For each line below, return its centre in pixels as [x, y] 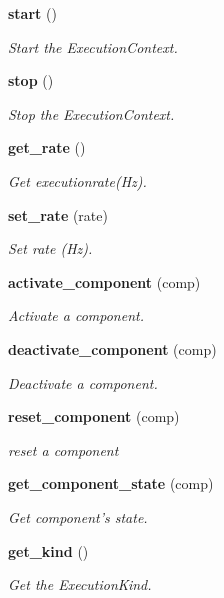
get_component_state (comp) [111, 483]
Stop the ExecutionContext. [91, 113]
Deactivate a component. [83, 382]
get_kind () [48, 550]
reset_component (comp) [94, 416]
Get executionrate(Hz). [77, 180]
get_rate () [47, 147]
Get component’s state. [78, 516]
